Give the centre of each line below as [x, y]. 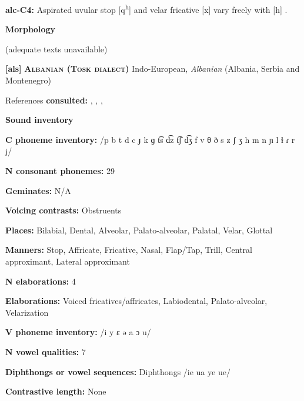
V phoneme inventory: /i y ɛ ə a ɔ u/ [78, 332]
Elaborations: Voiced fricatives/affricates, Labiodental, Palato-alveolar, [136, 301]
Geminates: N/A [38, 190]
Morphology [30, 29]
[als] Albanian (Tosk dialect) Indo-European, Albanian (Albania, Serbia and [153, 68]
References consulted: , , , [54, 100]
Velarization [27, 312]
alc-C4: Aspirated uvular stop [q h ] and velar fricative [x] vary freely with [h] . [146, 9]
